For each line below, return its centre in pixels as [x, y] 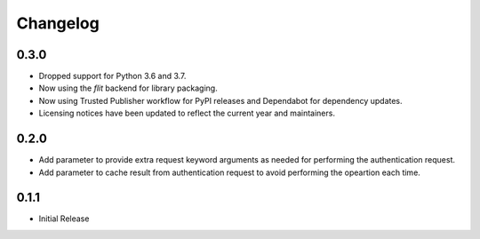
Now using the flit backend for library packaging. [128, 88]
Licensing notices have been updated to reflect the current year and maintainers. [187, 113]
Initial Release [64, 219]
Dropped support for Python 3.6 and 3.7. [112, 76]
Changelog [58, 23]
